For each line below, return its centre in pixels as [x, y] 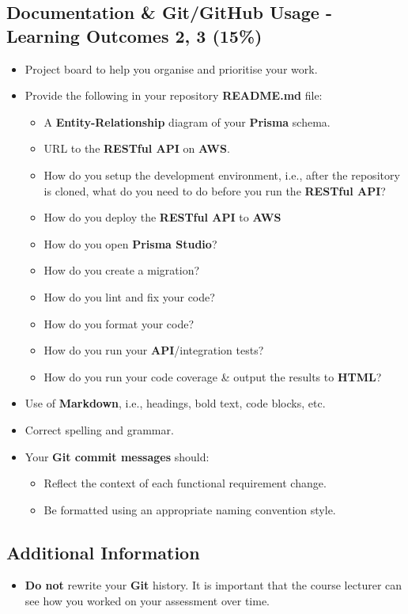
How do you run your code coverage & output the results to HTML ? [213, 376]
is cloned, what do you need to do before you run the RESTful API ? [215, 190]
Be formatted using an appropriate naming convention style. [190, 509]
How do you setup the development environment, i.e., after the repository [222, 174]
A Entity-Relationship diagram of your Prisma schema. [187, 121]
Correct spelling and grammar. [99, 429]
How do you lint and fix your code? [129, 296]
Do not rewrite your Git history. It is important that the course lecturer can [213, 585]
